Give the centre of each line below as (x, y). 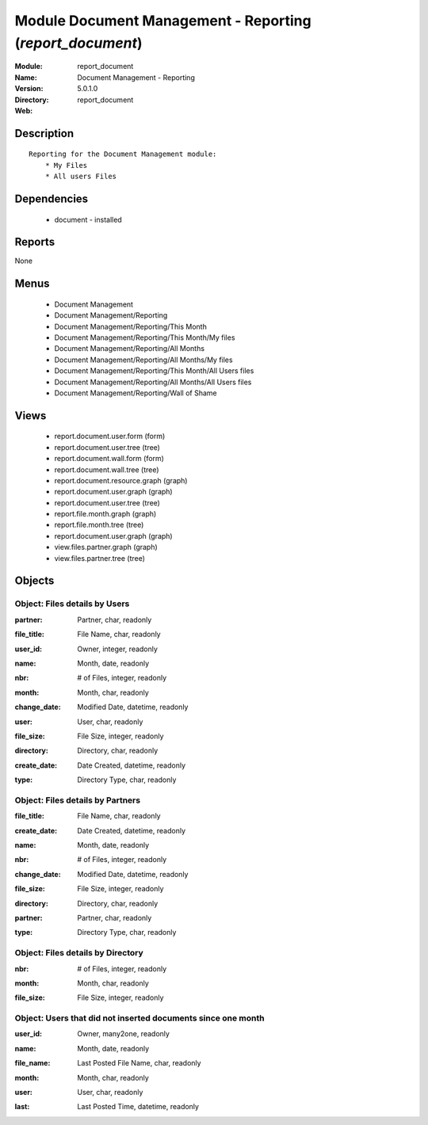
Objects (34, 581)
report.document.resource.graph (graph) (121, 480)
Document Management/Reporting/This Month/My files (145, 337)
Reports (35, 242)
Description (44, 133)
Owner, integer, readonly (118, 649)
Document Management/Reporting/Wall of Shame (136, 393)
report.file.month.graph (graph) (105, 514)
